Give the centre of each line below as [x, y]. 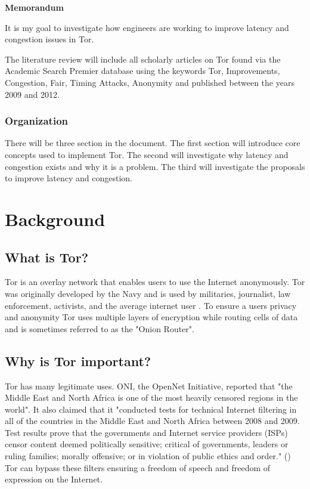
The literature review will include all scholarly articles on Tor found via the [143, 59]
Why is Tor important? [78, 360]
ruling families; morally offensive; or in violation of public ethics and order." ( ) [148, 456]
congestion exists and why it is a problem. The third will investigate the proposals [155, 166]
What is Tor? [47, 257]
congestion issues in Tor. [49, 39]
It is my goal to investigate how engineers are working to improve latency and [147, 27]
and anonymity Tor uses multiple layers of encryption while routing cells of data [151, 317]
